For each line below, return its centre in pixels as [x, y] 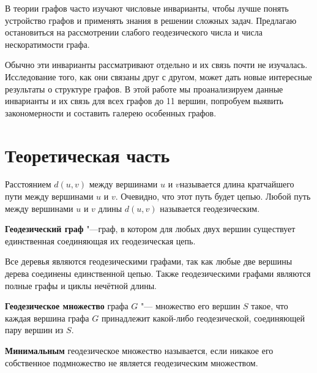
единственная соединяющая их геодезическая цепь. [100, 240]
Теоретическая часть [88, 155]
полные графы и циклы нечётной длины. [81, 285]
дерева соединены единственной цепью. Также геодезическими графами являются [158, 273]
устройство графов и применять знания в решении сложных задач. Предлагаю [151, 20]
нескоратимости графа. [47, 44]
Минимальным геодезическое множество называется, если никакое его [139, 350]
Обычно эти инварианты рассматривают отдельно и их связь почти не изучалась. [156, 65]
